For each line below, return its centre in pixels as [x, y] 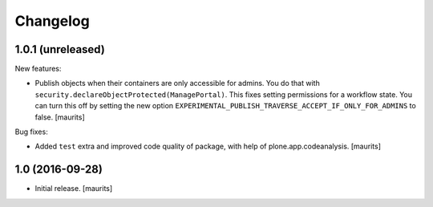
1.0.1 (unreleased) [60, 49]
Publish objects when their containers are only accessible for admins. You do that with [177, 83]
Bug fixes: [31, 132]
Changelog [52, 21]
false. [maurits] [60, 117]
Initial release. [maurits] [74, 189]
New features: [38, 69]
